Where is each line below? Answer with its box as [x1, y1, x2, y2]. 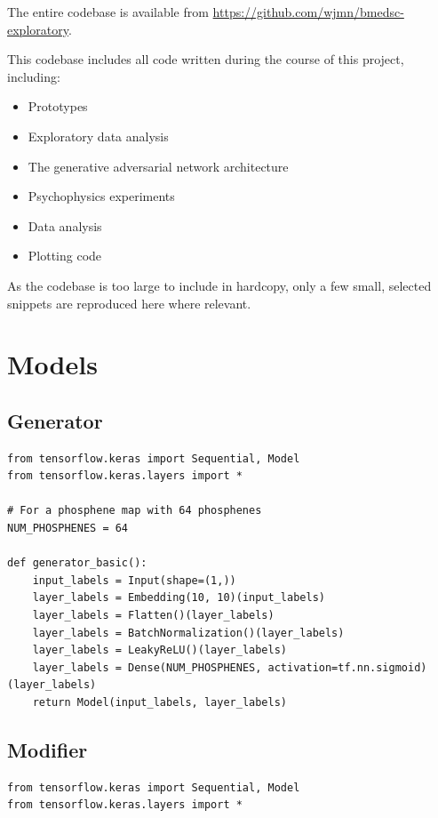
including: [7, 67, 60, 85]
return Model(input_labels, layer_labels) [32, 696, 287, 710]
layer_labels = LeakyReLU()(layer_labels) [32, 644, 287, 657]
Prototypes [28, 97, 88, 116]
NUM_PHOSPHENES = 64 [7, 522, 129, 535]
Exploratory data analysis [28, 126, 169, 145]
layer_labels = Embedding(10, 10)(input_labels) [32, 591, 325, 605]
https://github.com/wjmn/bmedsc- [212, 3, 404, 20]
